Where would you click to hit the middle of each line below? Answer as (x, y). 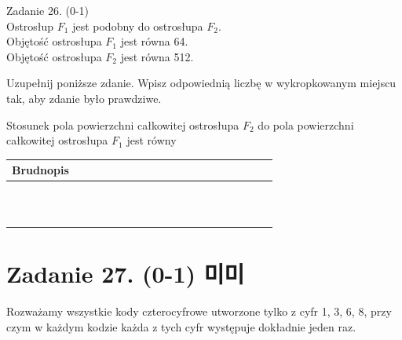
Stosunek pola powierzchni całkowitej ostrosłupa (123, 124)
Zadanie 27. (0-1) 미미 (126, 274)
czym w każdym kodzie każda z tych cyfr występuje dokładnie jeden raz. (181, 326)
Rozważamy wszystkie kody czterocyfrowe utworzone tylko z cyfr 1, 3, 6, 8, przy (199, 311)
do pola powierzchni (306, 124)
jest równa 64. (154, 41)
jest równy (152, 140)
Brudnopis (40, 170)
